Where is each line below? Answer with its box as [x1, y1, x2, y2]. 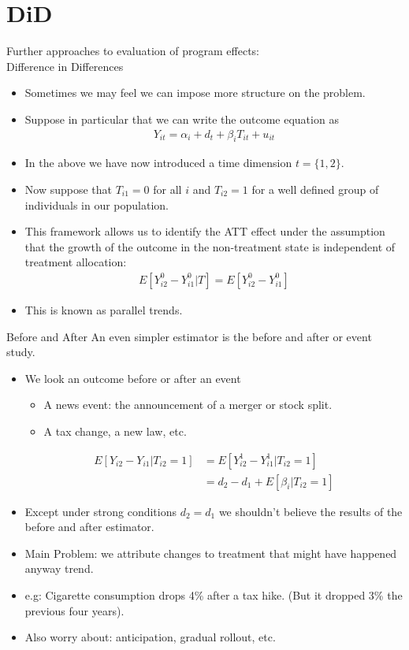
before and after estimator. [24, 518, 154, 535]
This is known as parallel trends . [24, 301, 183, 318]
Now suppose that [24, 180, 113, 197]
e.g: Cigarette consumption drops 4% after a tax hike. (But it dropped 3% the [24, 586, 403, 603]
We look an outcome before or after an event [24, 370, 241, 386]
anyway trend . [24, 560, 94, 577]
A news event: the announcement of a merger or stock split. [43, 396, 333, 413]
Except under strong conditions [24, 503, 177, 519]
